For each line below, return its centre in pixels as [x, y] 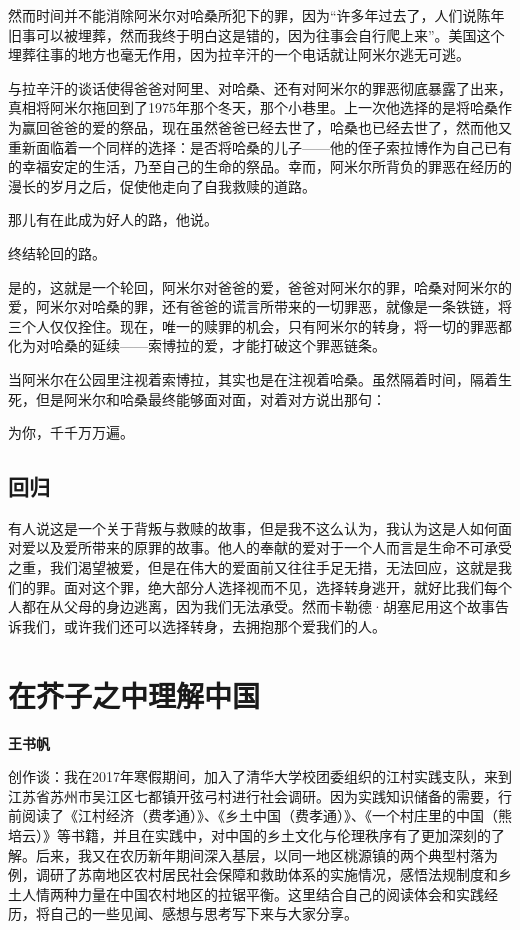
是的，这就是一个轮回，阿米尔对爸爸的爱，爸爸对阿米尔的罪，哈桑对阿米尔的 [260, 286]
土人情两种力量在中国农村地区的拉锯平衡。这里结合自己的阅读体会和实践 [246, 893]
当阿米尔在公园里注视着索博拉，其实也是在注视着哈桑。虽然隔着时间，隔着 [253, 378]
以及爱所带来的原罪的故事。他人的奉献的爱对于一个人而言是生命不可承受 [273, 547]
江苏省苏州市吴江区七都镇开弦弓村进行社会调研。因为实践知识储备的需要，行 [260, 795]
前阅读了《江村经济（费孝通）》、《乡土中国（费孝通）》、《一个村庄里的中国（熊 [260, 815]
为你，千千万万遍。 [71, 432]
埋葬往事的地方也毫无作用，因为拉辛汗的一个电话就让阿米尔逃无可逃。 [239, 54]
